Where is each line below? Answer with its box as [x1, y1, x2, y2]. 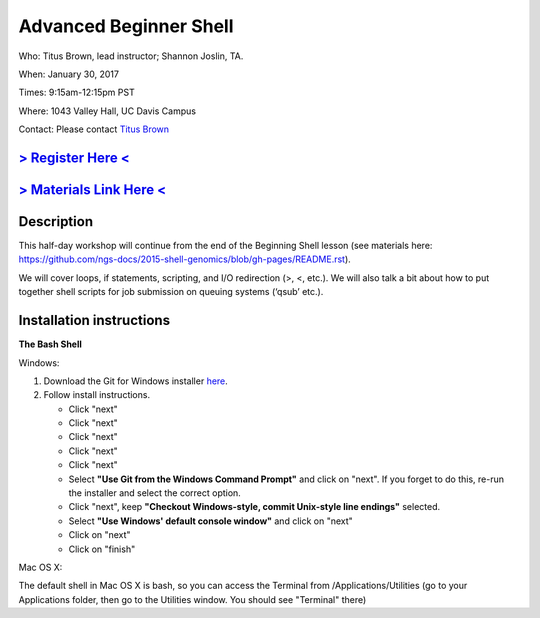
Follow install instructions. [43, 389, 150, 401]
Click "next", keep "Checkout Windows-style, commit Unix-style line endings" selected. [68, 501, 441, 513]
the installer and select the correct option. [68, 487, 242, 499]
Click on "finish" [68, 543, 136, 555]
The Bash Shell [18, 338, 82, 350]
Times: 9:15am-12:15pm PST [18, 86, 135, 99]
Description [18, 213, 94, 230]
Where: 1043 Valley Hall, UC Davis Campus [18, 105, 197, 117]
